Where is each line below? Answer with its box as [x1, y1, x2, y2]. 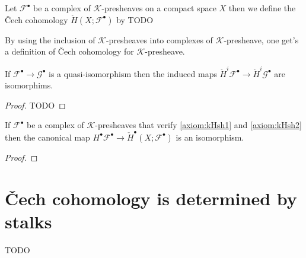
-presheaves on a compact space [101, 2, 216, 14]
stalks [5, 209, 52, 233]
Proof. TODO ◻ [5, 98, 66, 111]
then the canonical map [5, 130, 90, 143]
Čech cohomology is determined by [5, 186, 297, 210]
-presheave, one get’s [224, 33, 299, 46]
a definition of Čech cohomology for [5, 45, 134, 58]
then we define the [228, 2, 296, 14]
